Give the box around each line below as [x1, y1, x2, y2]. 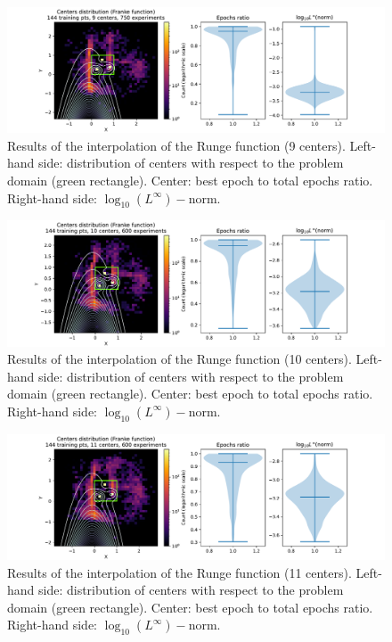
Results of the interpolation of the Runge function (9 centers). [7, 136, 346, 154]
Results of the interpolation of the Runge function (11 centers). [7, 563, 352, 581]
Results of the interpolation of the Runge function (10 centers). [7, 350, 352, 368]
